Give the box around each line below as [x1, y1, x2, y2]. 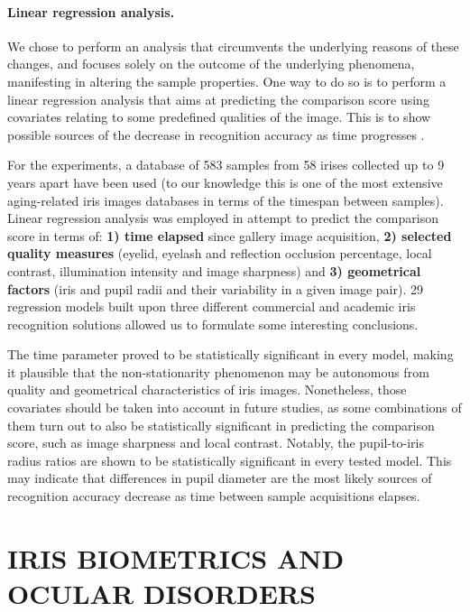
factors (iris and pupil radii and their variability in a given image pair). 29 [7, 279, 423, 298]
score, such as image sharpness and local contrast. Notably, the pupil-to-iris [7, 433, 424, 452]
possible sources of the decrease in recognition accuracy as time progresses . [7, 125, 425, 144]
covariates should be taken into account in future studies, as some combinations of [7, 398, 462, 417]
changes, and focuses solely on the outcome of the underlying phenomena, [7, 54, 415, 73]
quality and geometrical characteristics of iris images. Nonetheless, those [7, 380, 407, 399]
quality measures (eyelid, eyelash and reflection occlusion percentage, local [7, 244, 432, 263]
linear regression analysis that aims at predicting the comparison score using [7, 89, 429, 108]
